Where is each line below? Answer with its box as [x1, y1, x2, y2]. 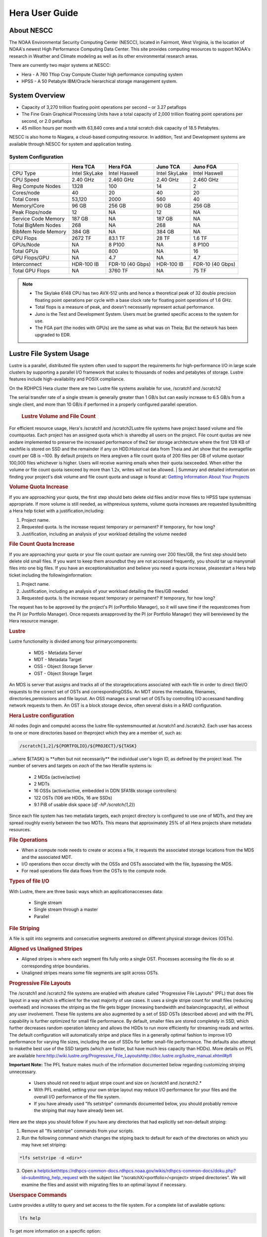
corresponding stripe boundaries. [21, 963, 90, 969]
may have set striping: [21, 1142, 67, 1148]
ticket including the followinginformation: [9, 572, 92, 578]
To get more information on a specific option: [9, 1228, 101, 1234]
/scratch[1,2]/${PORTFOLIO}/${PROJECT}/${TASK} [19, 743, 137, 749]
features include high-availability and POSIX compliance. [9, 376, 125, 382]
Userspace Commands [9, 1191, 67, 1198]
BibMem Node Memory [12, 228, 67, 235]
